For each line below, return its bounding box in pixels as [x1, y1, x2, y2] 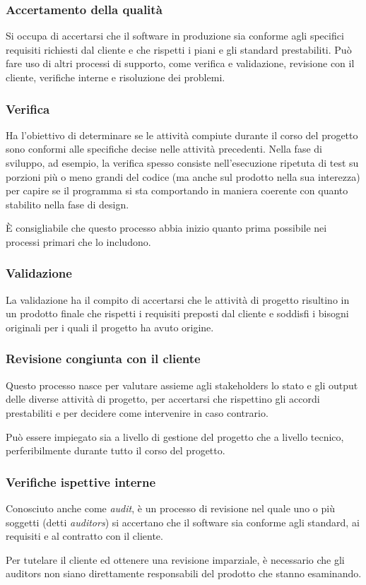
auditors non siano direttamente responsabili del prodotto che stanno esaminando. [6, 566, 362, 581]
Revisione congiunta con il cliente [6, 350, 201, 367]
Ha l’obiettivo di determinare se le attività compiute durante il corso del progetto [6, 127, 358, 142]
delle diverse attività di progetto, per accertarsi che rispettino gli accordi [6, 391, 320, 406]
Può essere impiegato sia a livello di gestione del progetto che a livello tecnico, [6, 429, 344, 444]
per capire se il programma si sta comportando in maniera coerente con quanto [6, 183, 348, 198]
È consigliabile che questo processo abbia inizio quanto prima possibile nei [6, 220, 327, 235]
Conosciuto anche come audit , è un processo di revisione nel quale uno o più [6, 500, 335, 515]
